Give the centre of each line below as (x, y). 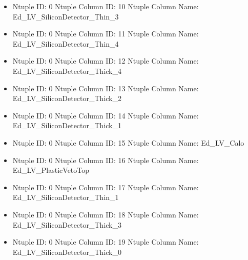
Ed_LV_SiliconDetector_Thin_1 (66, 197)
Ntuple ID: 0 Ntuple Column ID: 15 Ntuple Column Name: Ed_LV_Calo (128, 142)
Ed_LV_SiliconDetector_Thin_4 (66, 43)
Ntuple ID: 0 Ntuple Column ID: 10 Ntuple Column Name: (106, 6)
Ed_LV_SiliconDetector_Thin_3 (66, 16)
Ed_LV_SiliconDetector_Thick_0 (67, 252)
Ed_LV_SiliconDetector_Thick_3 (67, 224)
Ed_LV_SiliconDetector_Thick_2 (67, 98)
